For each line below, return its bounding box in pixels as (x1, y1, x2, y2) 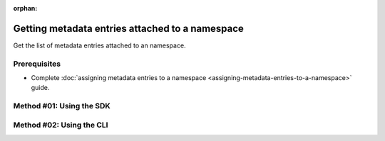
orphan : (13, 4, 38, 12)
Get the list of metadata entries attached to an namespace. (13, 41, 186, 50)
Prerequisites (13, 59, 61, 69)
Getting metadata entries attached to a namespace (13, 22, 244, 35)
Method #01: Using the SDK (13, 101, 111, 111)
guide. (31, 84, 50, 92)
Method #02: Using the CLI (13, 120, 108, 130)
